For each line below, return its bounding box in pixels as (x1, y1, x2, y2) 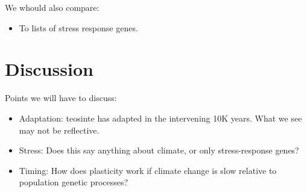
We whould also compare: (5, 1, 100, 13)
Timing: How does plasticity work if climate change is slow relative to (19, 164, 277, 176)
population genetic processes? (19, 176, 128, 188)
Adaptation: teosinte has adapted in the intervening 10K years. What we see (19, 111, 302, 124)
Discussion (5, 57, 93, 81)
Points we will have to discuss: (5, 91, 117, 104)
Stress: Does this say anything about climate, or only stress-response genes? (19, 144, 299, 156)
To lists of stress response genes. (19, 21, 138, 34)
